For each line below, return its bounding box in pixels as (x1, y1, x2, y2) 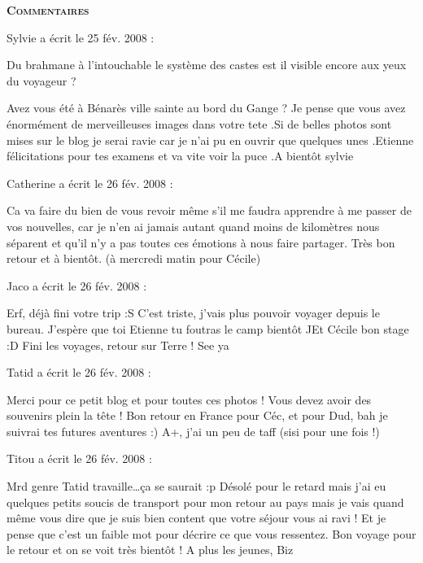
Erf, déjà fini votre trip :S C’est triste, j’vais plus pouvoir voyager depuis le (7, 304, 380, 321)
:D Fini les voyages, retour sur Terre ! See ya (7, 336, 229, 353)
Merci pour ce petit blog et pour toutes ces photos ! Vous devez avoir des (7, 391, 372, 408)
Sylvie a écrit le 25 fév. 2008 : (7, 28, 155, 46)
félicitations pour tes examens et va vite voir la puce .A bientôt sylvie (7, 147, 354, 164)
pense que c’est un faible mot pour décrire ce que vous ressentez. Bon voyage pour (7, 525, 416, 542)
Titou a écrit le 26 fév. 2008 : (7, 450, 152, 467)
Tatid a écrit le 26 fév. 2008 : (7, 364, 151, 381)
